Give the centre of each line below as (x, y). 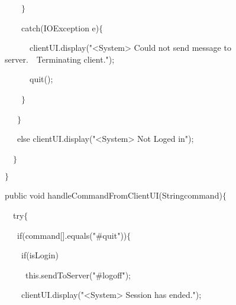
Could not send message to (182, 48)
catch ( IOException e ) (60, 27)
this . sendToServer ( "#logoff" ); (78, 275)
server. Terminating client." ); (60, 59)
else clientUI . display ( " (56, 139)
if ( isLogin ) (40, 255)
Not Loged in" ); (166, 139)
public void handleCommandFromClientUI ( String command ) (114, 195)
